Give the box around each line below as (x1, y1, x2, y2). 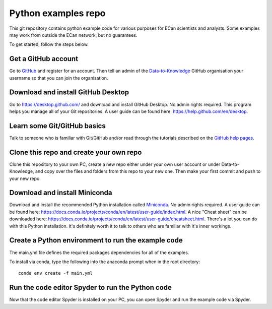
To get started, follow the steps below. (9, 41, 89, 47)
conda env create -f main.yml (18, 270, 93, 276)
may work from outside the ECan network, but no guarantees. (9, 32, 138, 38)
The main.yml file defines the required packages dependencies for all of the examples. (9, 250, 189, 256)
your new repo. (9, 175, 41, 181)
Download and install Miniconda (9, 189, 112, 197)
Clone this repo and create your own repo (9, 148, 142, 156)
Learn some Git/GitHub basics (9, 121, 106, 130)
